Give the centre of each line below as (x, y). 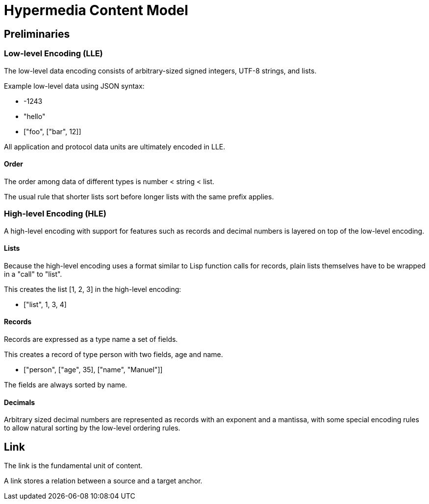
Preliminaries (37, 34)
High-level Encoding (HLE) (55, 214)
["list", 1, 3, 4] (45, 304)
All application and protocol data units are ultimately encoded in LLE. (115, 146)
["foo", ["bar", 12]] (52, 131)
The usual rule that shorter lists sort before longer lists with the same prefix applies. (139, 196)
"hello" (35, 116)
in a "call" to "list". (33, 274)
